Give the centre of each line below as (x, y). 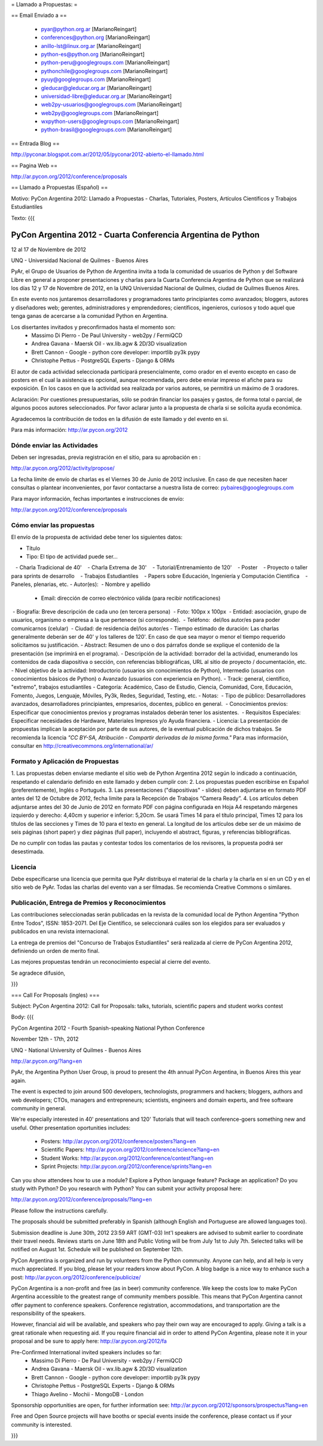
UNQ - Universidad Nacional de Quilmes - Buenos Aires (80, 260)
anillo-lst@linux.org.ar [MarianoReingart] (91, 46)
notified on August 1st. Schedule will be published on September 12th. (97, 1249)
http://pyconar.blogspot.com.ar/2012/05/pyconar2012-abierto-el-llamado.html (107, 154)
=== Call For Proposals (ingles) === (55, 995)
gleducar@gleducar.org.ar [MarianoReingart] (96, 88)
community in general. (39, 1108)
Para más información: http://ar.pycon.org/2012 (69, 429)
